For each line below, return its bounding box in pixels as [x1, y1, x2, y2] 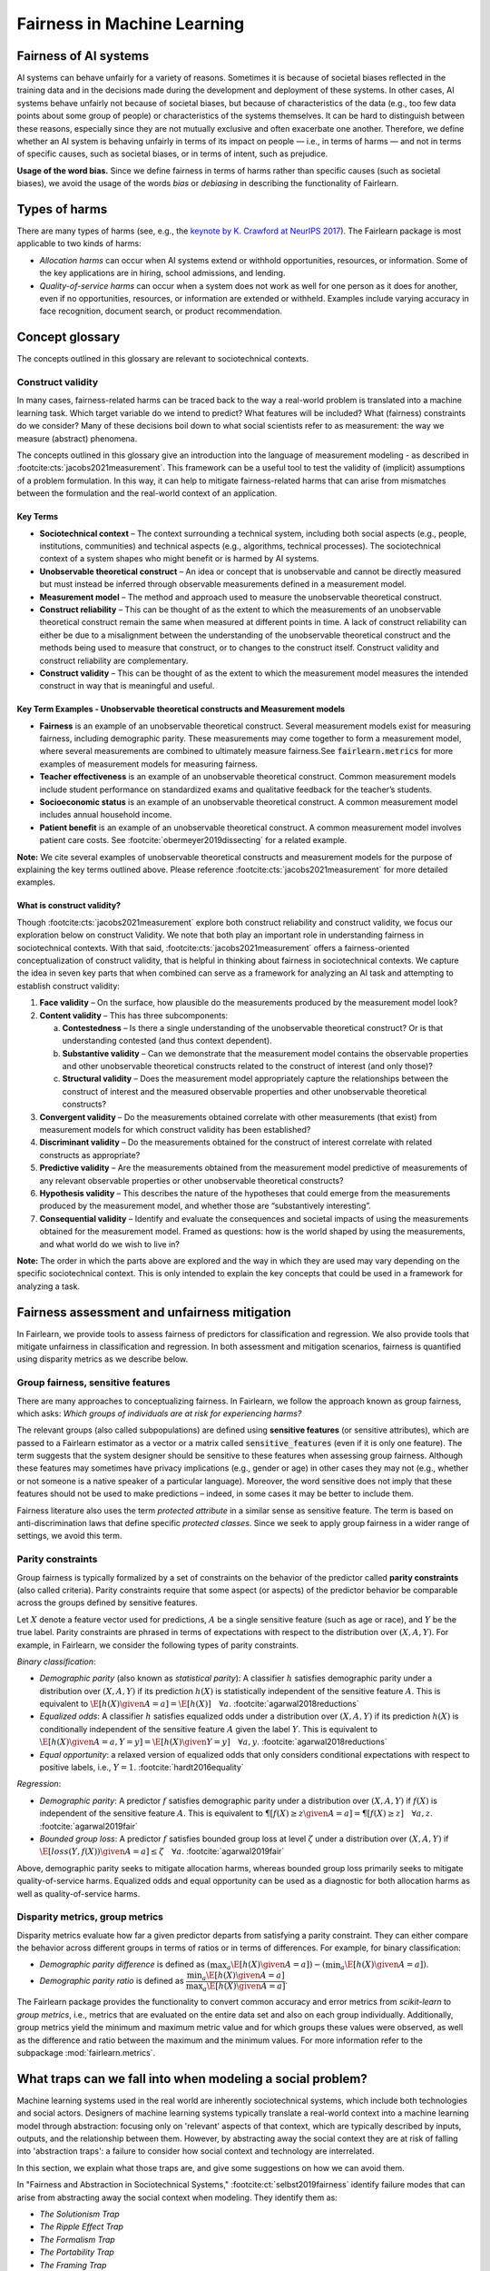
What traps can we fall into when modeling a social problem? [16, 2071, 367, 2087]
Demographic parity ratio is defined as [39, 1976, 185, 1987]
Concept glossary [16, 330, 121, 345]
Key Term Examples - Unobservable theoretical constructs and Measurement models [16, 704, 346, 715]
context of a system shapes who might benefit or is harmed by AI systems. [39, 553, 319, 564]
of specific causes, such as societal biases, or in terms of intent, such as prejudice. [16, 148, 328, 159]
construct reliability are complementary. [39, 655, 189, 666]
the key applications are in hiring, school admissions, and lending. [39, 268, 286, 279]
